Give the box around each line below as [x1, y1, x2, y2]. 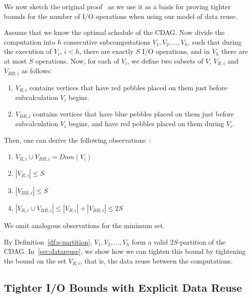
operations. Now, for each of [35, 55, 119, 66]
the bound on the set [4, 255, 67, 265]
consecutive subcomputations [63, 36, 150, 47]
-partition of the [178, 236, 226, 247]
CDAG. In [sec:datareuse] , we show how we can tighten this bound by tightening [4, 246, 246, 256]
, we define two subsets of [127, 55, 203, 66]
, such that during [188, 36, 242, 47]
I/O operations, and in [142, 46, 210, 56]
